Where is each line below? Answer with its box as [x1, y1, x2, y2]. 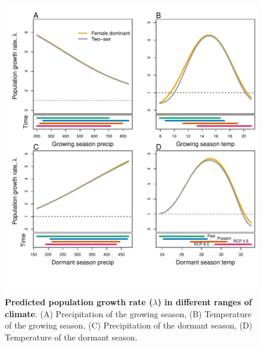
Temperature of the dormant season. [5, 330, 138, 343]
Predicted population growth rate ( [5, 296, 153, 308]
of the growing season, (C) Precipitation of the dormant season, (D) [5, 319, 252, 331]
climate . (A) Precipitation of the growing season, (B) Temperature [5, 307, 252, 320]
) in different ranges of [157, 296, 252, 308]
